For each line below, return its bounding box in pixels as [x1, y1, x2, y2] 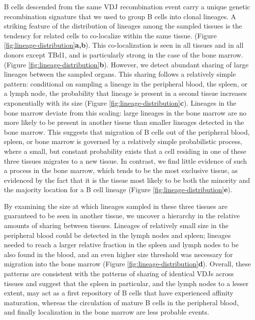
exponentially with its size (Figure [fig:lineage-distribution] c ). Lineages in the [4, 97, 236, 108]
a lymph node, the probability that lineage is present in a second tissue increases [4, 88, 247, 98]
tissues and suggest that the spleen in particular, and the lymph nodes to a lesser [4, 278, 249, 288]
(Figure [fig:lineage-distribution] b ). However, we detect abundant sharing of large [4, 59, 249, 69]
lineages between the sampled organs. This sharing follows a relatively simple [4, 69, 236, 79]
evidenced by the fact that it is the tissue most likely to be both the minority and [4, 175, 250, 185]
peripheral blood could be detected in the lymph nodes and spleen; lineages [4, 230, 231, 240]
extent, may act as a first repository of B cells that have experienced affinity [4, 288, 233, 298]
